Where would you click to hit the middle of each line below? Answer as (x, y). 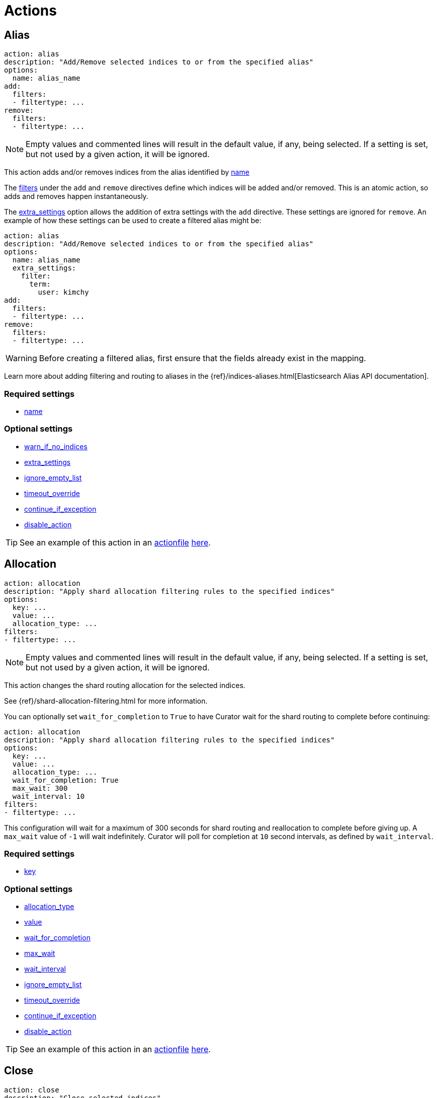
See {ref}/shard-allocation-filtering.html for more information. (106, 701)
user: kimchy (63, 292)
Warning (21, 358)
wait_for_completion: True (65, 780)
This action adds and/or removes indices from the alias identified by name (127, 172)
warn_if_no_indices (56, 446)
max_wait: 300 (40, 788)
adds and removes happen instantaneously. (76, 196)
